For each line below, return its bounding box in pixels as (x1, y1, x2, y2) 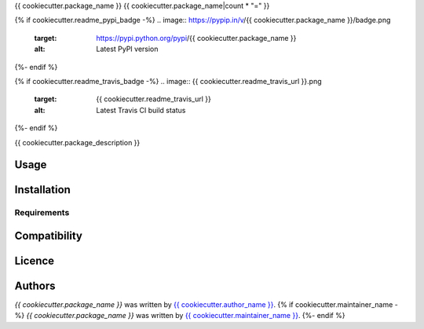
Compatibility (14, 228, 82, 243)
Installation (14, 183, 71, 196)
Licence (14, 254, 55, 267)
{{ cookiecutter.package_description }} (14, 137, 141, 147)
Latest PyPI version (96, 44, 159, 54)
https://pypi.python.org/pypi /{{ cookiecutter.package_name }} (96, 33, 297, 42)
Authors (14, 279, 56, 292)
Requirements (14, 207, 70, 218)
